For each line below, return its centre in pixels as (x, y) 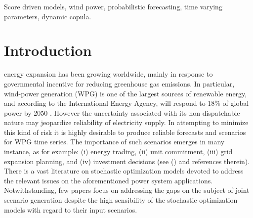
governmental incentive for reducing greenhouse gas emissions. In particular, (119, 83)
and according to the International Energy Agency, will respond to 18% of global (126, 103)
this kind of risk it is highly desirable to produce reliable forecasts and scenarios (125, 132)
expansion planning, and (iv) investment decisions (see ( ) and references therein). (127, 161)
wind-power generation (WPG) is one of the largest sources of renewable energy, (126, 93)
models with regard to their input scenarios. (71, 209)
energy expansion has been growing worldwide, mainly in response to (108, 74)
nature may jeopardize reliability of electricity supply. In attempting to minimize (126, 122)
